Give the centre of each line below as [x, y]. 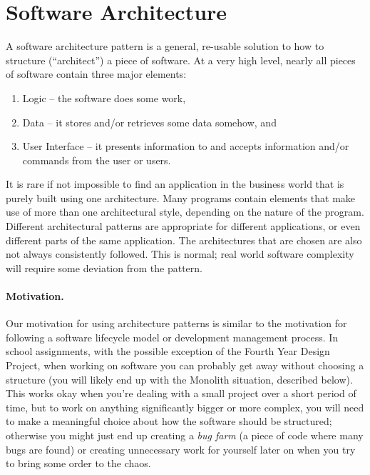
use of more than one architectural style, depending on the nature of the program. [185, 212]
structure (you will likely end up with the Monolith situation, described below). [179, 379]
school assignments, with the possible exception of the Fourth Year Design [168, 351]
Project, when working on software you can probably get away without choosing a [185, 365]
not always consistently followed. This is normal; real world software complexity [180, 254]
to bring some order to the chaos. [78, 463]
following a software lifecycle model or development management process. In [172, 337]
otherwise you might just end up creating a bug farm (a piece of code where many [185, 435]
